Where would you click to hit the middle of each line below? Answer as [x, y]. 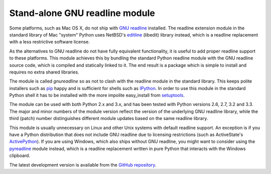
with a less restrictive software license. [49, 42]
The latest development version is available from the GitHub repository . [83, 164]
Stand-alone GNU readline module [82, 13]
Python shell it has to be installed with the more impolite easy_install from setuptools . [97, 95]
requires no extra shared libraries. [44, 72]
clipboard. [20, 155]
